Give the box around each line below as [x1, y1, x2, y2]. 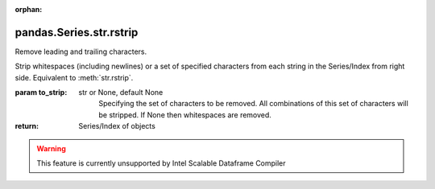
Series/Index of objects [78, 121, 156, 131]
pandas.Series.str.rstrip [14, 25, 139, 39]
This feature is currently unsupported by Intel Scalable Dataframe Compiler [36, 158, 286, 168]
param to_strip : [14, 88, 68, 97]
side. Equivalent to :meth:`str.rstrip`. [14, 72, 134, 82]
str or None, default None [78, 88, 164, 97]
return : [14, 121, 39, 131]
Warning [36, 143, 66, 153]
